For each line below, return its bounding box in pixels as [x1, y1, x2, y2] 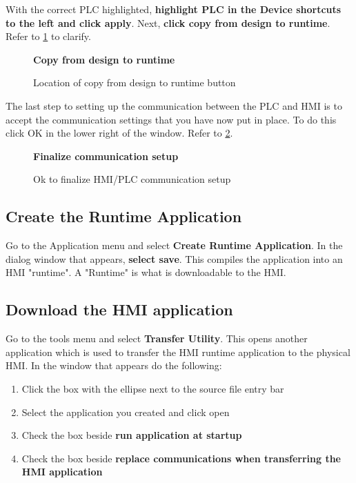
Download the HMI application [6, 299, 233, 320]
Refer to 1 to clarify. [6, 29, 91, 43]
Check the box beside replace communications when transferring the [21, 451, 341, 465]
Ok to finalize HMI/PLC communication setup [33, 172, 231, 186]
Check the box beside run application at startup [21, 428, 242, 442]
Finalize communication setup [33, 148, 179, 163]
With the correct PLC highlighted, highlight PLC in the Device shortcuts [6, 2, 342, 16]
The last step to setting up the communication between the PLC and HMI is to [6, 98, 342, 112]
